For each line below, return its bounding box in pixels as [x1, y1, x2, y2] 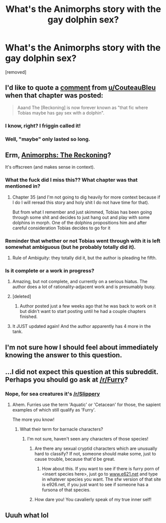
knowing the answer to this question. [5, 351, 122, 359]
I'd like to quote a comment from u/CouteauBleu [5, 84, 156, 92]
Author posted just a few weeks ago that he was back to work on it [19, 303, 156, 309]
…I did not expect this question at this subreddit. [5, 368, 159, 376]
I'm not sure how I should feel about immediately [5, 343, 159, 351]
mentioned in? [5, 183, 41, 190]
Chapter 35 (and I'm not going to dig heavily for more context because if [12, 194, 161, 200]
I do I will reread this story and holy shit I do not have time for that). [12, 199, 150, 205]
